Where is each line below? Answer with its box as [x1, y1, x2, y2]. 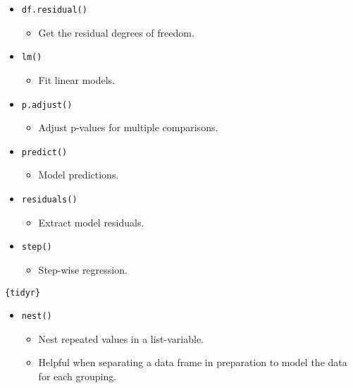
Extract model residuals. [38, 214, 144, 229]
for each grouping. [38, 369, 117, 383]
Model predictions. [38, 167, 119, 182]
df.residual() [21, 5, 87, 15]
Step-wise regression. [38, 262, 128, 277]
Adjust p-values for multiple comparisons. [38, 120, 218, 135]
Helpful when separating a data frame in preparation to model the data [38, 355, 347, 370]
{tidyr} [5, 287, 41, 298]
